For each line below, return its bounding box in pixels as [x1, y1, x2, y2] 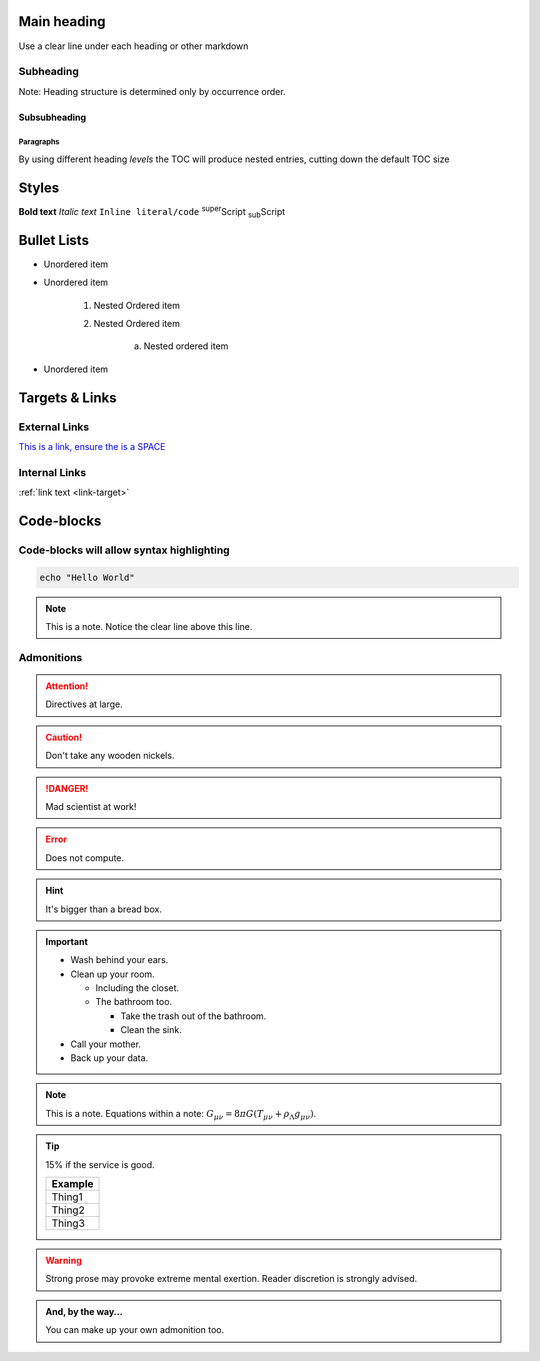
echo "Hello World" [39, 571, 135, 583]
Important [45, 935, 89, 947]
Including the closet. [95, 982, 180, 994]
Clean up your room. [70, 968, 155, 980]
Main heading [18, 13, 106, 30]
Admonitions [18, 650, 83, 664]
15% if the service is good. [45, 1158, 155, 1170]
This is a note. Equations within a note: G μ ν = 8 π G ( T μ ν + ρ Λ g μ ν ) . [45, 1107, 317, 1122]
